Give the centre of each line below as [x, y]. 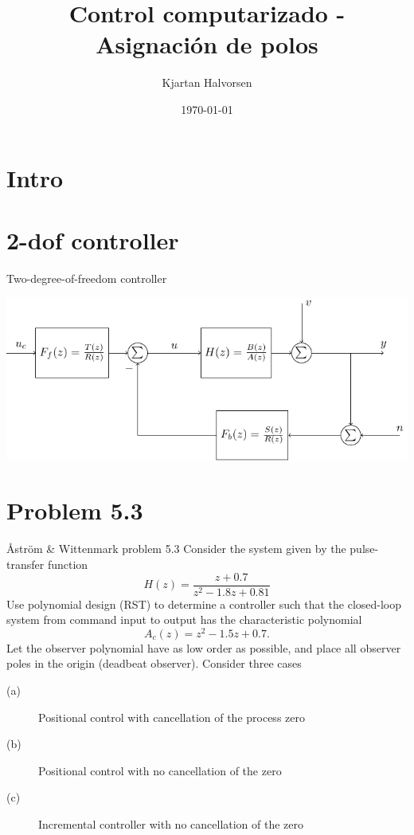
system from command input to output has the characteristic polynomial [184, 619]
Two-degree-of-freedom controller [87, 278]
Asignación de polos [207, 44]
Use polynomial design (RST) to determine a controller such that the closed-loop [204, 604]
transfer [25, 564]
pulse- [364, 549]
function [68, 564]
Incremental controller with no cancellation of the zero [171, 824]
